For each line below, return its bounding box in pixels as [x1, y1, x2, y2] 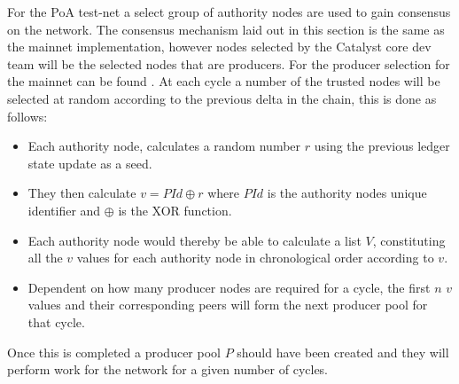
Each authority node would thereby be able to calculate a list [27, 231, 362, 249]
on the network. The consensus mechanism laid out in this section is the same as [7, 20, 445, 38]
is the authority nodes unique [267, 184, 427, 202]
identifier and [27, 200, 101, 219]
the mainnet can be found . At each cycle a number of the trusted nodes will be [7, 72, 440, 90]
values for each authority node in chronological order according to [76, 248, 434, 267]
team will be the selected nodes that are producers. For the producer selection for [7, 54, 450, 73]
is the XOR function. [118, 200, 232, 219]
